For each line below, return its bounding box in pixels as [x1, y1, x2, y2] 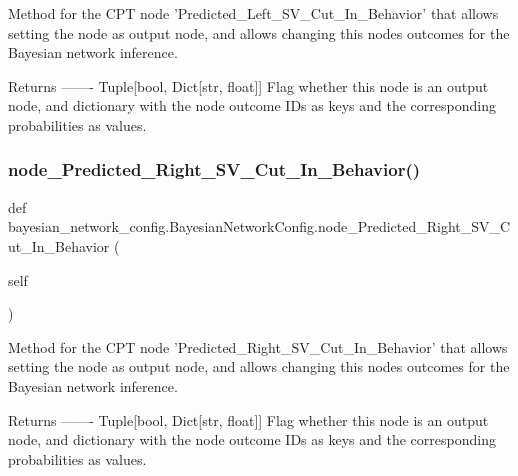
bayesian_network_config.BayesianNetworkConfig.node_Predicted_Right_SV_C [8, 216, 511, 237]
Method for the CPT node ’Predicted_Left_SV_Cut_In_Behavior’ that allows [8, 3, 499, 23]
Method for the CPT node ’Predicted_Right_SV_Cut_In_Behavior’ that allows [8, 336, 508, 357]
